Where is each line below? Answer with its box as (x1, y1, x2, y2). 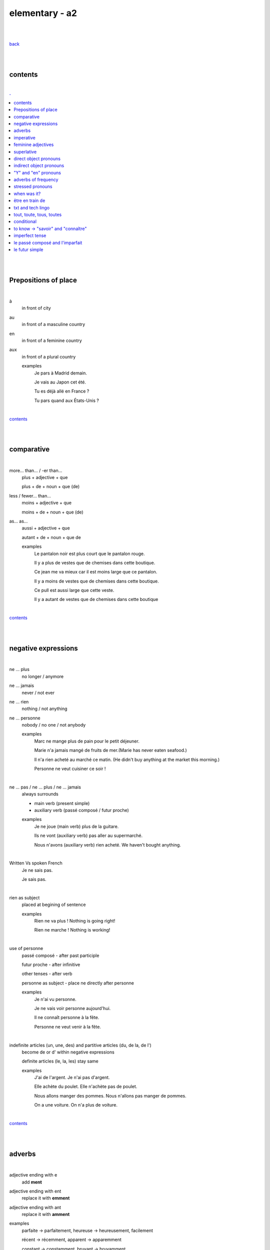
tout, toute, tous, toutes (13, 211, 62, 217)
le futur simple (13, 246, 43, 252)
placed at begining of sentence (21, 901, 86, 907)
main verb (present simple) (34, 800, 90, 806)
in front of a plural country (21, 353, 76, 359)
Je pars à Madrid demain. (34, 370, 87, 376)
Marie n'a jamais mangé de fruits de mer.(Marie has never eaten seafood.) (34, 747, 187, 753)
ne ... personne (9, 715, 40, 721)
